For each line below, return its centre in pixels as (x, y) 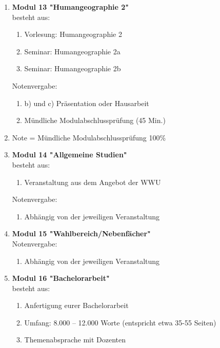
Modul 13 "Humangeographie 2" (71, 7)
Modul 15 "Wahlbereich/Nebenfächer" (81, 233)
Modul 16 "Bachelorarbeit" (61, 278)
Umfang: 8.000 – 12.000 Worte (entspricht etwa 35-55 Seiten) (120, 322)
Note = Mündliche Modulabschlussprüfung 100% (89, 137)
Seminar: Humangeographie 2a (72, 51)
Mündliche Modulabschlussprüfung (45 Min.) (95, 120)
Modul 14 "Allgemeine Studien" (69, 155)
